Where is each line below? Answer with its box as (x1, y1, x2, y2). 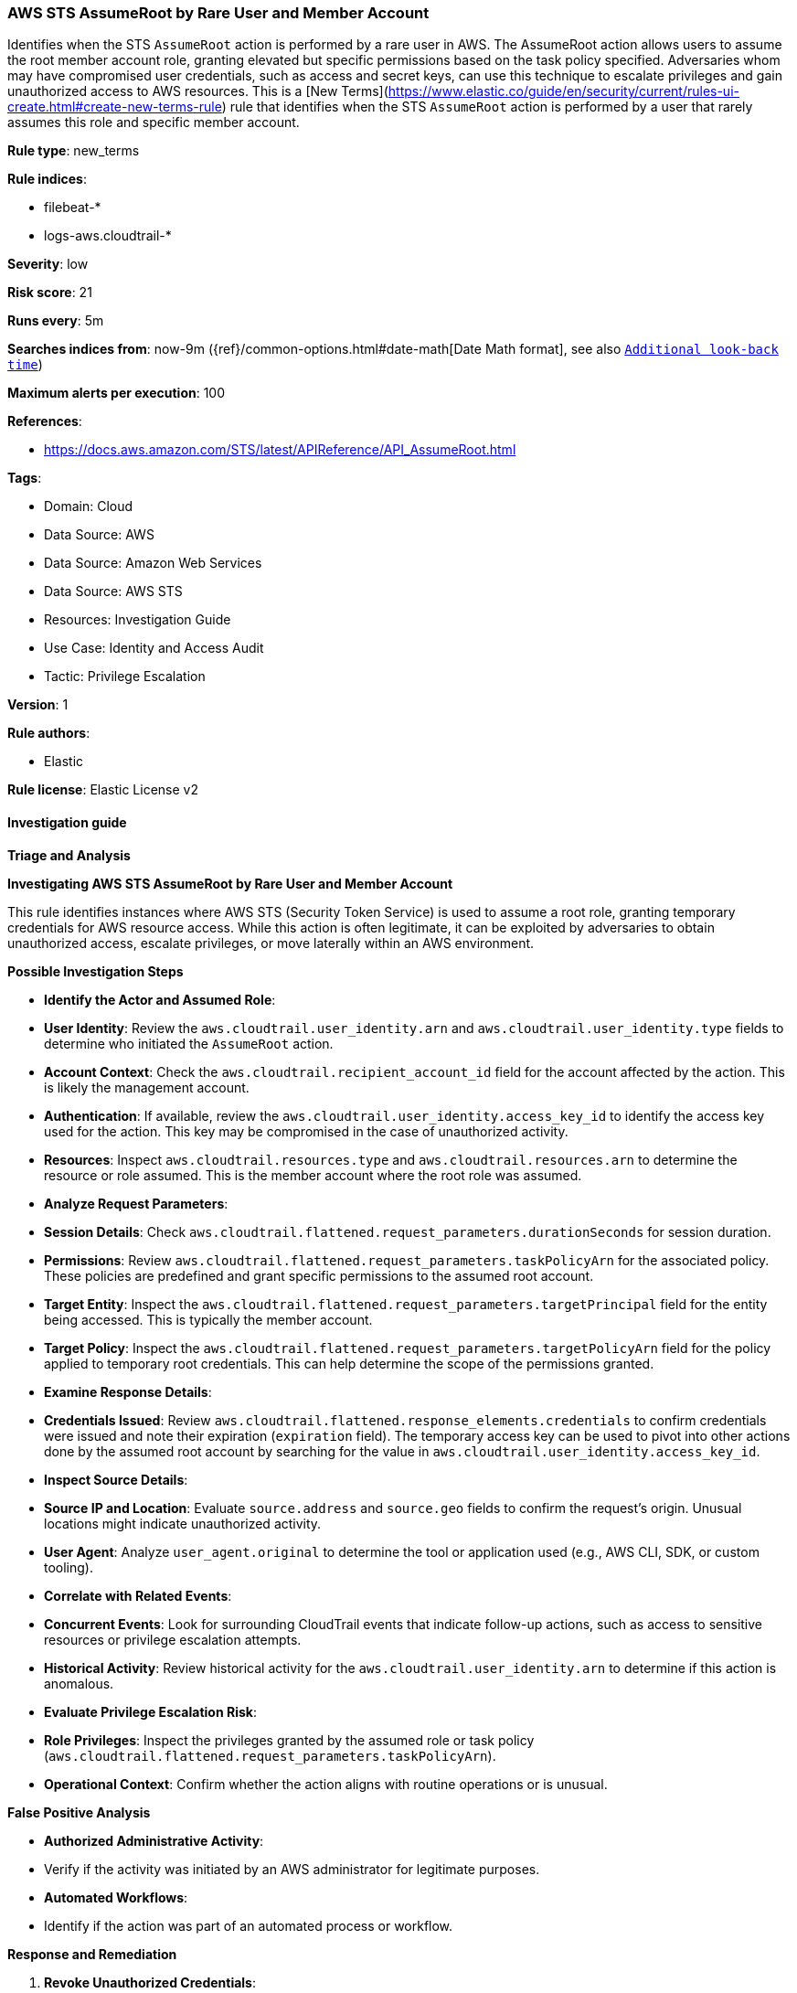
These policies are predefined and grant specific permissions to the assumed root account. (44, 1267, 594, 1284)
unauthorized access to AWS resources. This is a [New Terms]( (7, 83, 388, 100)
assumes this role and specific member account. (7, 114, 300, 131)
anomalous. (44, 1675, 114, 1691)
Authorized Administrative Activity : (44, 1832, 264, 1849)
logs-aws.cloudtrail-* (44, 228, 172, 244)
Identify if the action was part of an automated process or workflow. (44, 1917, 453, 1934)
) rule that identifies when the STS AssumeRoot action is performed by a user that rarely (221, 99, 753, 115)
